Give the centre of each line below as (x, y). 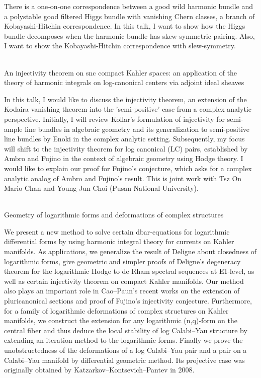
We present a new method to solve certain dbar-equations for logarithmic (117, 231)
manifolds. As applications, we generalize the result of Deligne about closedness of (130, 251)
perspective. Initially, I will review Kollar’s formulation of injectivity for (115, 119)
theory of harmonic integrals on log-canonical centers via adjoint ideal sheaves (124, 82)
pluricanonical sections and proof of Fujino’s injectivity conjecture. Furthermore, (128, 301)
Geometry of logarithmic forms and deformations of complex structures (114, 215)
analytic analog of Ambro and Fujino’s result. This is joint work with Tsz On (123, 178)
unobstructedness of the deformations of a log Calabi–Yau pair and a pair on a (125, 350)
